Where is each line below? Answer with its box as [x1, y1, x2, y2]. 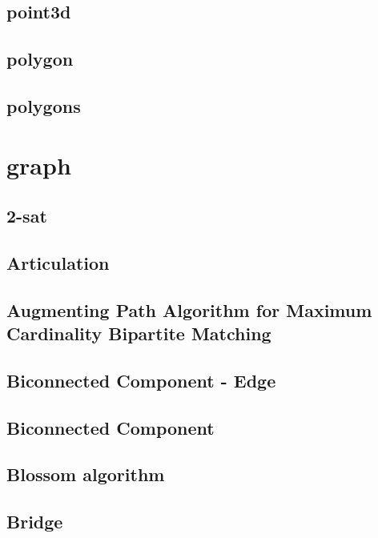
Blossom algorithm [6, 462, 165, 487]
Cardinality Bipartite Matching [6, 321, 271, 346]
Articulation [6, 250, 110, 275]
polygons [6, 93, 81, 118]
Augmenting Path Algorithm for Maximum [6, 297, 372, 322]
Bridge [6, 509, 63, 534]
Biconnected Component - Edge [6, 367, 276, 392]
